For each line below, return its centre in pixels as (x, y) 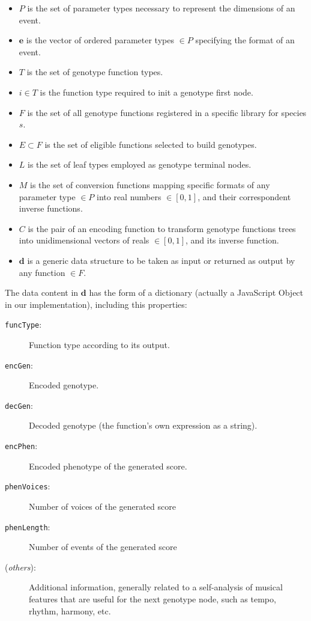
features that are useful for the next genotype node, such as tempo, (152, 598)
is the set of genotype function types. (95, 72)
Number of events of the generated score (103, 547)
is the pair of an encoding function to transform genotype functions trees (162, 228)
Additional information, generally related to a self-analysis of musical (156, 587)
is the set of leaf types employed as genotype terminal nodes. (140, 164)
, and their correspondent (244, 196)
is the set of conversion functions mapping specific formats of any (150, 184)
